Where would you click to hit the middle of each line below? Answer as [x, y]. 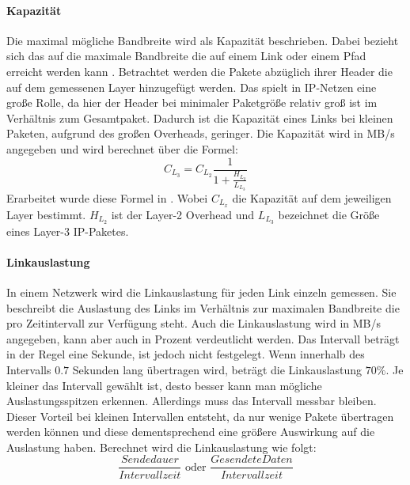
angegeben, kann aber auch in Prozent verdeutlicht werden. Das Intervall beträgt [203, 338]
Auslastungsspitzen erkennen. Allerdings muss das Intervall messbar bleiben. [192, 401]
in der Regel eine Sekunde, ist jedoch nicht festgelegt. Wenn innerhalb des [186, 354]
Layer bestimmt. [46, 214]
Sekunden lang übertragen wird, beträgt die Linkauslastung [217, 369]
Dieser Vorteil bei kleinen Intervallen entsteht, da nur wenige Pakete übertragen [200, 416]
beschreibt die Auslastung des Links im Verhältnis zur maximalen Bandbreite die [203, 307]
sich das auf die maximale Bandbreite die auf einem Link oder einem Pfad [186, 56]
